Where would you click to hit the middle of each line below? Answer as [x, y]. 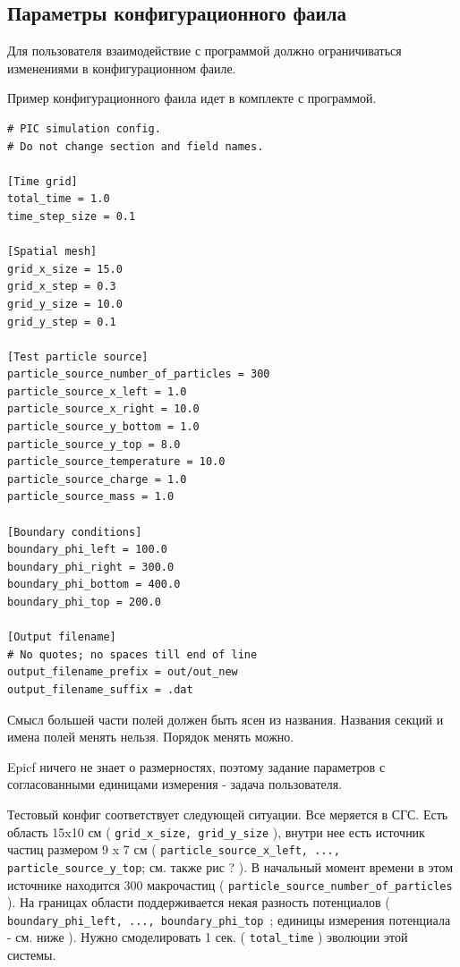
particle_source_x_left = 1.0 [97, 391]
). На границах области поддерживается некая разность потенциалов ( [199, 902]
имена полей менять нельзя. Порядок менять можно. [151, 737]
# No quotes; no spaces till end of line [132, 654]
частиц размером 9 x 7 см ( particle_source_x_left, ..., [174, 849]
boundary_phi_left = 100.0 [87, 550]
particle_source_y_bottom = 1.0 [103, 427]
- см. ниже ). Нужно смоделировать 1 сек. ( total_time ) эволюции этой [208, 937]
